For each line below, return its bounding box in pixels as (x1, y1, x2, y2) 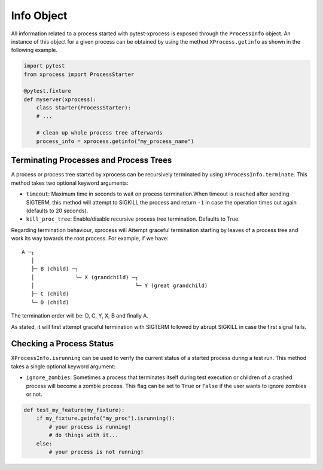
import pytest (23, 63, 65, 69)
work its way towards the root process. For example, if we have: (11, 235, 169, 242)
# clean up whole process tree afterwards (36, 129, 163, 136)
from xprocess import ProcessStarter (23, 71, 135, 78)
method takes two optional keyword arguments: (11, 179, 129, 187)
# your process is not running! (48, 448, 144, 455)
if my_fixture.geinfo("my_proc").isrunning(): (36, 415, 176, 422)
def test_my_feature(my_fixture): (23, 407, 125, 414)
